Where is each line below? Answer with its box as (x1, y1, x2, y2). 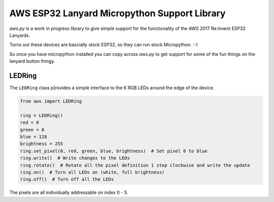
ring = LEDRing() (20, 112, 63, 118)
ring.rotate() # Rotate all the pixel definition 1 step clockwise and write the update (20, 162, 251, 168)
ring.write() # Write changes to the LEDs (20, 155, 130, 161)
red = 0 (20, 120, 39, 125)
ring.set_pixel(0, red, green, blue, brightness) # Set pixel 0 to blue (20, 148, 208, 154)
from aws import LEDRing (20, 98, 82, 104)
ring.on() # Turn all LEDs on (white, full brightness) (20, 169, 165, 175)
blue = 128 (20, 133, 47, 140)
